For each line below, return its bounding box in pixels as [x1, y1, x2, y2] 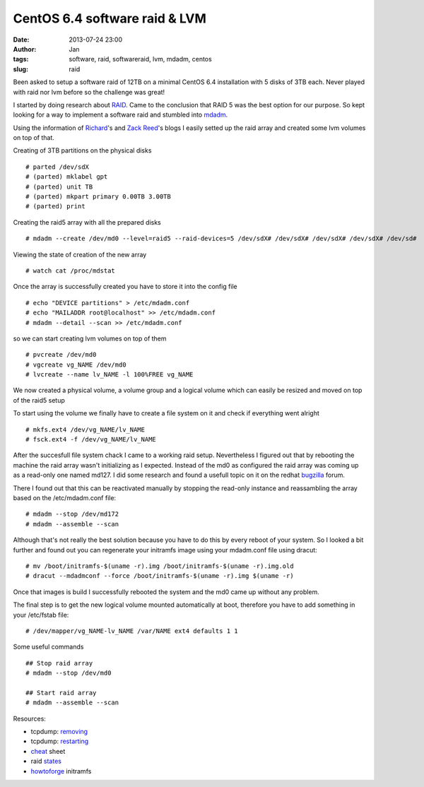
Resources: [13, 714, 46, 723]
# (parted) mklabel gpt [25, 173, 108, 181]
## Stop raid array [25, 659, 93, 667]
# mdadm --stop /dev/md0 [25, 669, 112, 677]
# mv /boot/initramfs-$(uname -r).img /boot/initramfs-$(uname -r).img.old [25, 562, 294, 570]
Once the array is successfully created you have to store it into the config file [13, 283, 238, 291]
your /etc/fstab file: [13, 610, 69, 619]
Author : [13, 45, 37, 53]
